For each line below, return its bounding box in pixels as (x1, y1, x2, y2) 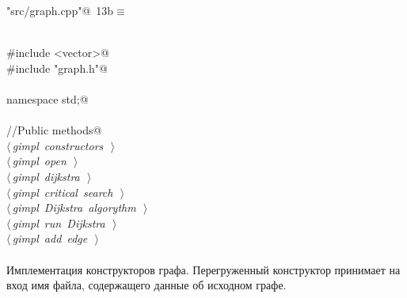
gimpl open (12, 153, 67, 169)
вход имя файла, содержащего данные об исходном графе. (6, 277, 287, 293)
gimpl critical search (12, 183, 113, 200)
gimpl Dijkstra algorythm (12, 199, 136, 216)
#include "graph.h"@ (6, 59, 108, 76)
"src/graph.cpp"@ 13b (6, 2, 114, 18)
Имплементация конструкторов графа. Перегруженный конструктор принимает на (6, 261, 401, 277)
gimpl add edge (12, 230, 88, 247)
